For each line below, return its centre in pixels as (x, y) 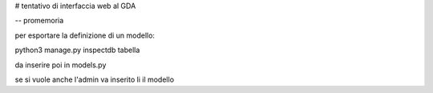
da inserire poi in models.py (61, 65)
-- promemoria (39, 21)
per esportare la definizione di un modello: (85, 35)
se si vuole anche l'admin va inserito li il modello (95, 79)
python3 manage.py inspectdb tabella (77, 50)
